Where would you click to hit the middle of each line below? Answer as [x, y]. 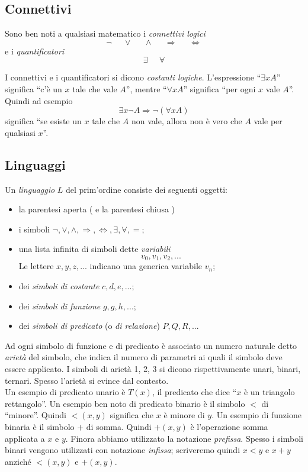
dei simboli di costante [59, 285]
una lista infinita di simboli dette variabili [94, 249]
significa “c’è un [33, 88]
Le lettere [36, 266]
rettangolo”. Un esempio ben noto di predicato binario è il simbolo [125, 403]
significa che [132, 415]
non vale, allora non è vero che [187, 121]
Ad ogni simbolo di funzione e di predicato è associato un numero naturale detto [151, 345]
